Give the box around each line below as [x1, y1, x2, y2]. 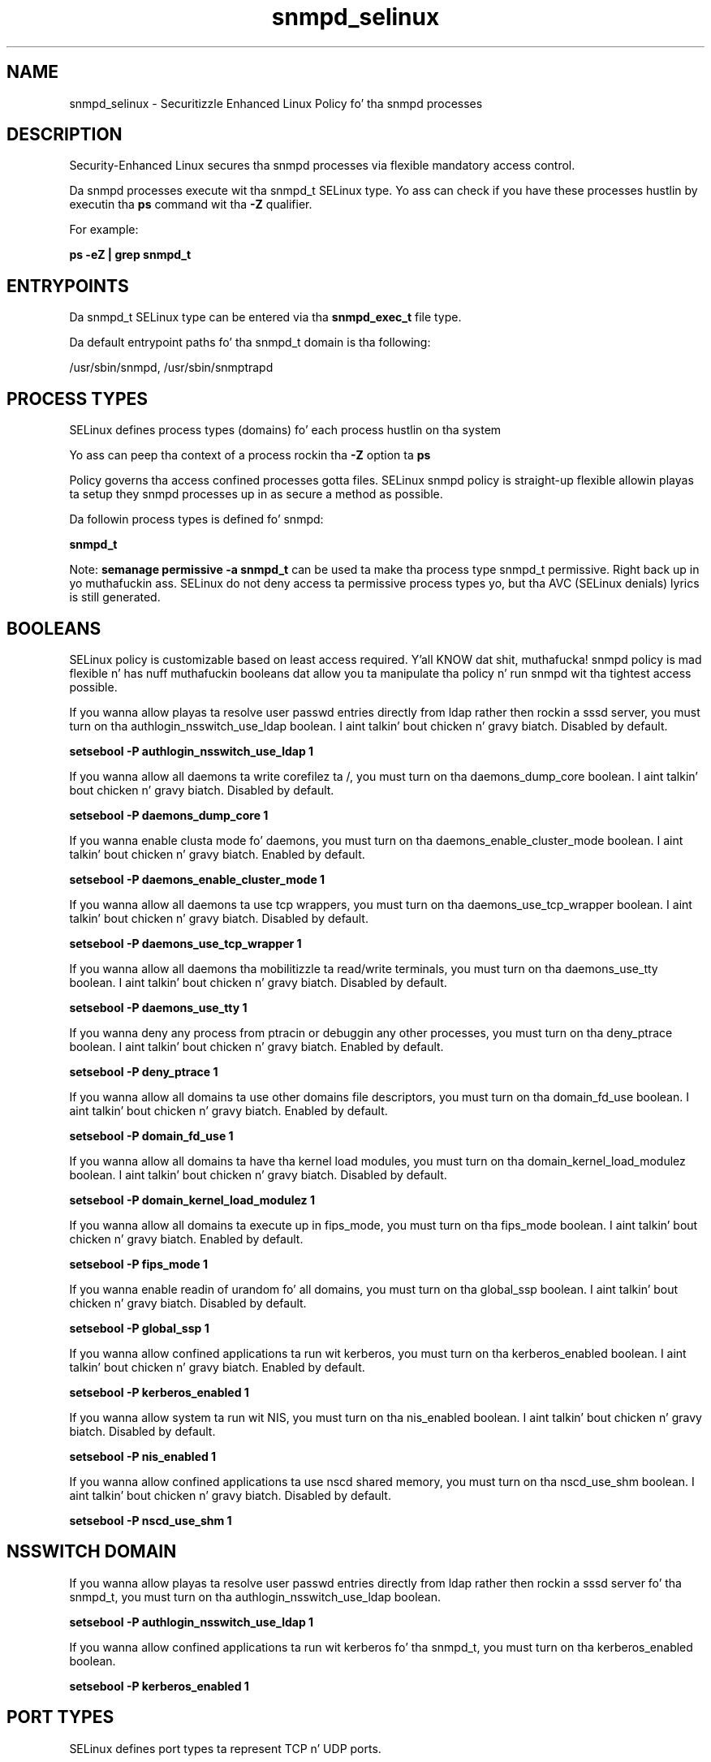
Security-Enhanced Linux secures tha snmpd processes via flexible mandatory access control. [69, 158, 575, 173]
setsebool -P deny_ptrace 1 [69, 1064, 218, 1079]
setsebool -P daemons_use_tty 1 [69, 1000, 248, 1015]
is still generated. [69, 590, 161, 605]
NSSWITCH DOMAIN [6, 1541, 177, 1562]
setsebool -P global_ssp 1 [69, 1320, 209, 1335]
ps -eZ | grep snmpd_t [69, 248, 192, 262]
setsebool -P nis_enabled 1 [69, 1449, 217, 1463]
